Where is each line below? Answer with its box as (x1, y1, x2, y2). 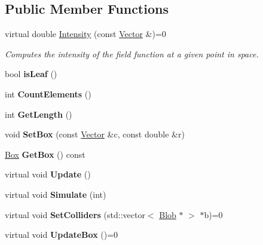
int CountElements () (5, 87, 91, 100)
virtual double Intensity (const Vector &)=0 (5, 27, 166, 40)
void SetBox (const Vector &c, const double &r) (5, 128, 185, 140)
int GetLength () (5, 108, 72, 120)
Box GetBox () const (5, 148, 85, 160)
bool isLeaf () (5, 68, 57, 80)
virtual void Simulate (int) (5, 188, 106, 200)
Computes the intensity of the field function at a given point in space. (5, 47, 259, 60)
